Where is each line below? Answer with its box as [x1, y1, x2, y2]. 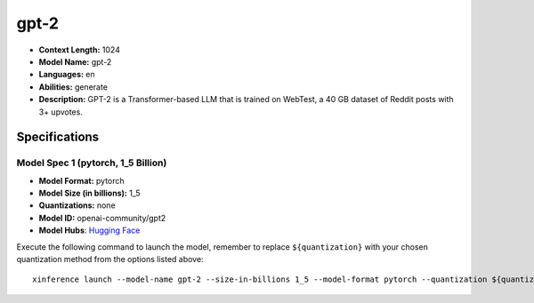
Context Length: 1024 [38, 44, 120, 55]
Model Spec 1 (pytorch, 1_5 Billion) [16, 156, 167, 169]
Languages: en [38, 69, 95, 80]
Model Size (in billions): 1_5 [38, 187, 142, 199]
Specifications [16, 130, 100, 145]
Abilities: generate [38, 81, 109, 92]
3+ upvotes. [38, 107, 84, 117]
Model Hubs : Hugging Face [38, 225, 141, 235]
